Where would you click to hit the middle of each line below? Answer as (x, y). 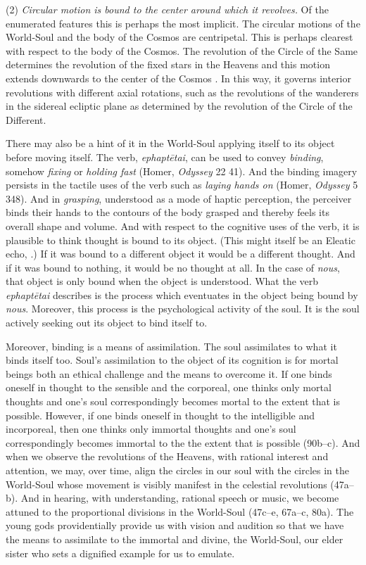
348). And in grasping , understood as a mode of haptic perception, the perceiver (179, 198)
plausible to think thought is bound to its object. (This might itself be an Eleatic (181, 240)
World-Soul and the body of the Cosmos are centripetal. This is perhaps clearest (179, 37)
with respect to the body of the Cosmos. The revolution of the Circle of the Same (182, 50)
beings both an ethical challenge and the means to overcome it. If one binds (169, 373)
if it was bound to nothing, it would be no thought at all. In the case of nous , (173, 267)
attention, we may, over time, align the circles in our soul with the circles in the (178, 470)
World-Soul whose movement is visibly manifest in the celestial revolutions (166, 484)
